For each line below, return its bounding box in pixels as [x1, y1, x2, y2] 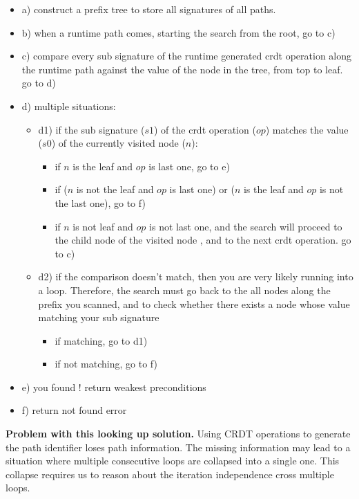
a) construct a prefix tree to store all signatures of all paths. [21, 2, 276, 16]
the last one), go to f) [55, 195, 146, 210]
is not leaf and [72, 219, 133, 233]
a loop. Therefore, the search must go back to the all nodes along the [38, 282, 331, 297]
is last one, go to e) [148, 158, 230, 173]
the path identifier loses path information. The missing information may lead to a [6, 439, 351, 454]
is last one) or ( [169, 182, 235, 197]
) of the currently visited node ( [51, 136, 186, 150]
